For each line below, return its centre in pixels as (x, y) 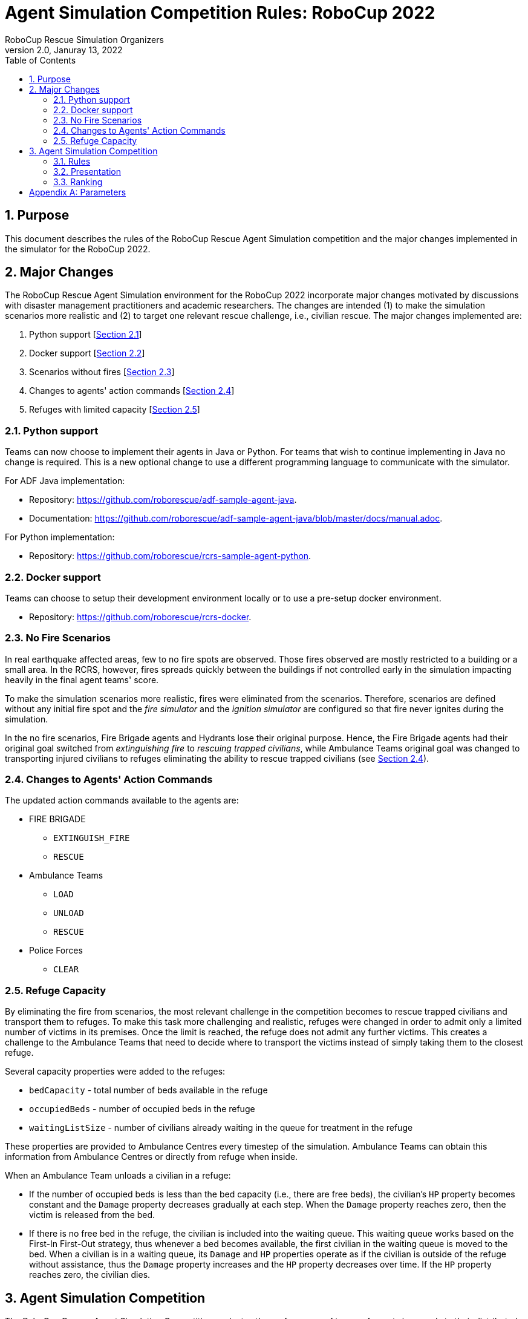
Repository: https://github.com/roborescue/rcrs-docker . (140, 617)
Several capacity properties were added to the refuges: (115, 1072)
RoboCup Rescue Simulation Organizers (84, 39)
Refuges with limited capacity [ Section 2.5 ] (115, 410)
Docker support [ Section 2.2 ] (87, 353)
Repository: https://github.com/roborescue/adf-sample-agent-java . (163, 500)
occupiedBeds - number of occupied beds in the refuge (142, 1109)
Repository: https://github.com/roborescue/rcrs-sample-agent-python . (170, 556)
